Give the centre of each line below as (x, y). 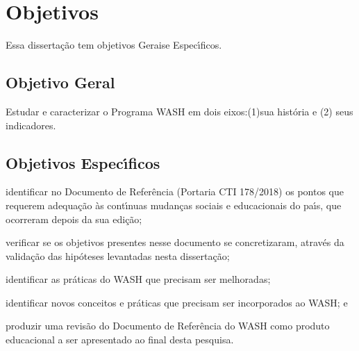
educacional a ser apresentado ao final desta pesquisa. (120, 340)
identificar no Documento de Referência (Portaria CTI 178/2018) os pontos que (175, 191)
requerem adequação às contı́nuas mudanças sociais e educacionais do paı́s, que (174, 205)
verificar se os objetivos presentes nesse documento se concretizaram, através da (175, 242)
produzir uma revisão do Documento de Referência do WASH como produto (168, 326)
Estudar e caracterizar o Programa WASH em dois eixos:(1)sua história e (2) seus (179, 111)
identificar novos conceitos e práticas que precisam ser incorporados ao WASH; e (177, 302)
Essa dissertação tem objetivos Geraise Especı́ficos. (114, 45)
